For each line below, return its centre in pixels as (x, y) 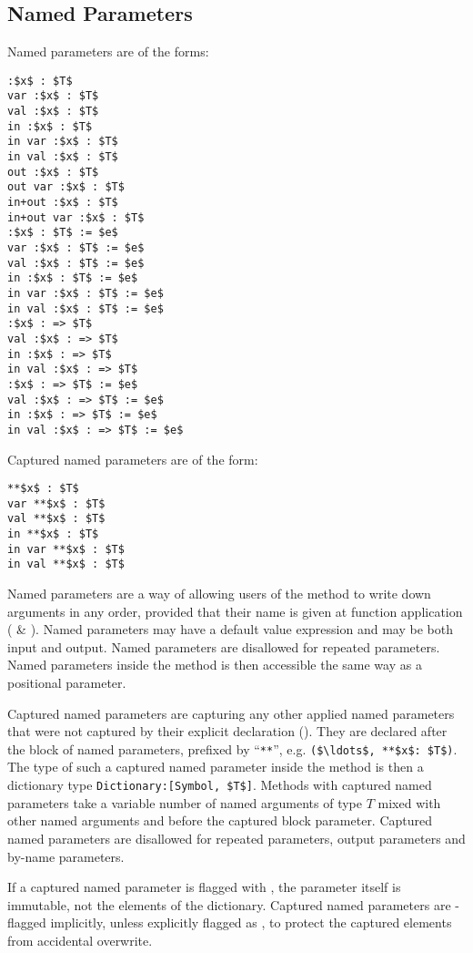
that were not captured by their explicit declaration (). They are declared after (227, 731)
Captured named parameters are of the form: (133, 459)
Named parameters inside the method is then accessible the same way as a (215, 665)
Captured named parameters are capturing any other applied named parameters (231, 713)
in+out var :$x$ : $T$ (76, 217)
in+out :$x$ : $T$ (63, 203)
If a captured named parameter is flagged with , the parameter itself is (204, 887)
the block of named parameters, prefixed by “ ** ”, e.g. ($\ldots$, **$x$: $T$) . (232, 748)
